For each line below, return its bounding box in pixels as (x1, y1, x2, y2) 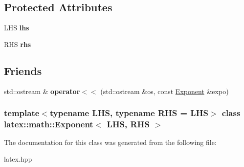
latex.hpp (4, 153, 32, 164)
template (4, 107, 40, 119)
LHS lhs (4, 23, 29, 33)
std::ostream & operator (4, 86, 80, 96)
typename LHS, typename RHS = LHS (49, 107, 208, 119)
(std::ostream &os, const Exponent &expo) (100, 86, 229, 96)
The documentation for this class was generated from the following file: (4, 137, 217, 147)
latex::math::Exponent (4, 118, 93, 130)
